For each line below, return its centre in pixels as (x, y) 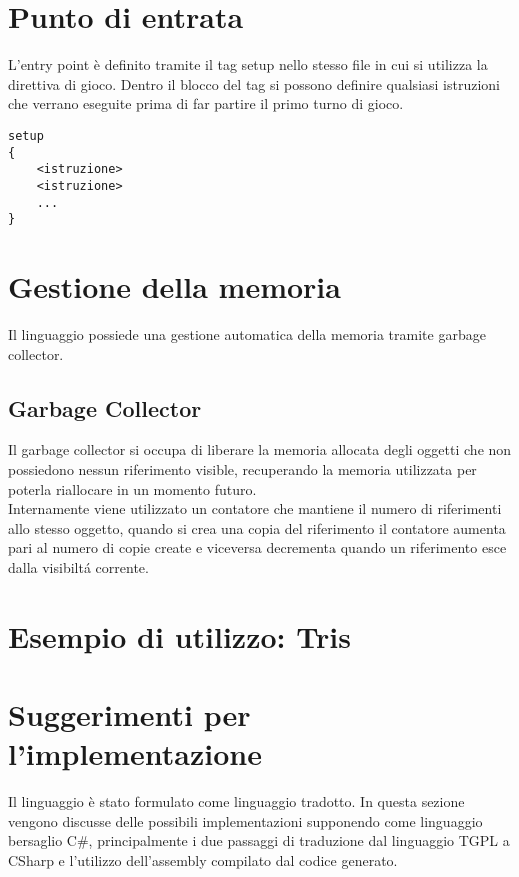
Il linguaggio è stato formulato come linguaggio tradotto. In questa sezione (236, 801)
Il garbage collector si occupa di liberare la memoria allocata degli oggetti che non (260, 449)
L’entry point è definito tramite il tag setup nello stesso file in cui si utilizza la (248, 64)
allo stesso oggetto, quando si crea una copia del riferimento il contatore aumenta (257, 527)
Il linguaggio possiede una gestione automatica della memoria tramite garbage (247, 333)
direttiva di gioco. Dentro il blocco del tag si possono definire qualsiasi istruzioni (254, 83)
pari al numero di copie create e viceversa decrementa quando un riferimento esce (257, 547)
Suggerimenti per (129, 714)
